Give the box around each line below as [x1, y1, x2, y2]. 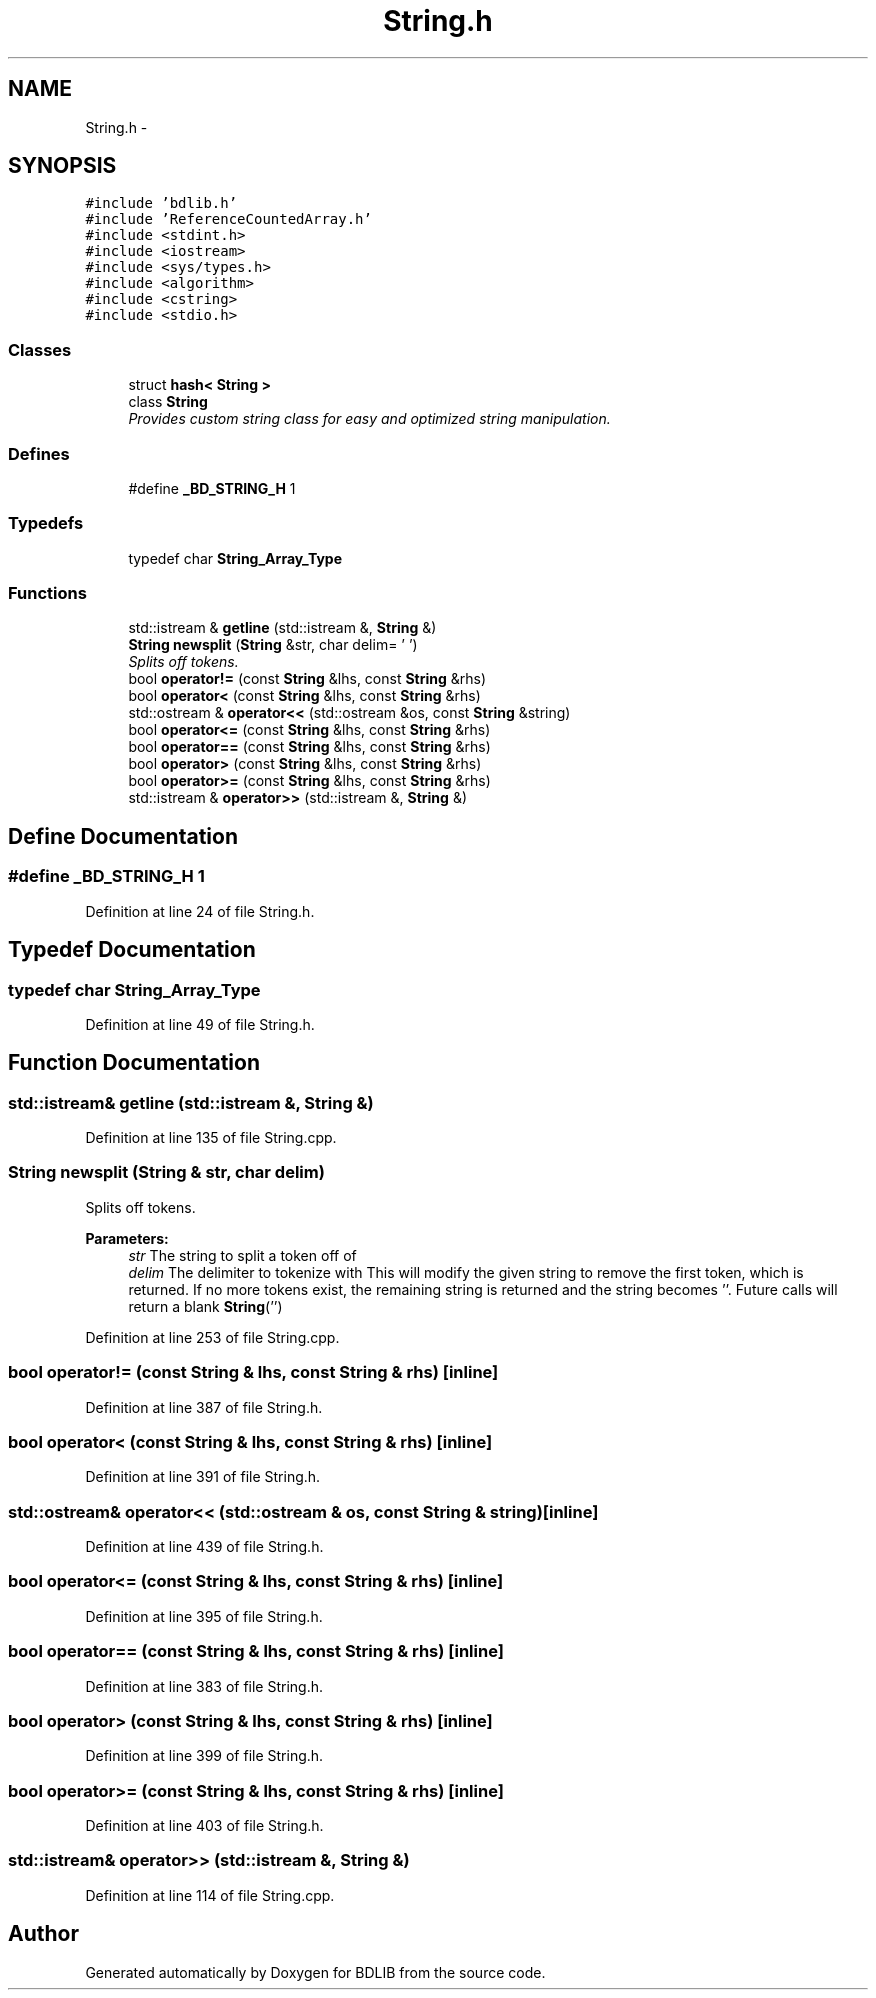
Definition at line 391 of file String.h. [85, 1468, 321, 1486]
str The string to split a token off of [128, 1246, 357, 1264]
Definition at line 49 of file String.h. [85, 1015, 315, 1033]
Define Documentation [8, 823, 238, 849]
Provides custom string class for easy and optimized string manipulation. [128, 410, 611, 428]
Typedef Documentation [8, 937, 256, 963]
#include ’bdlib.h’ [85, 195, 238, 212]
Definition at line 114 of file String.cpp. [85, 1886, 335, 1904]
